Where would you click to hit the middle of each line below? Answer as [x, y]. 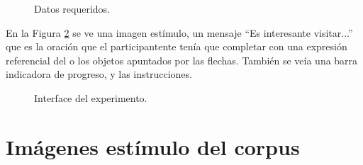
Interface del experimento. [91, 97]
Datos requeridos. [72, 8]
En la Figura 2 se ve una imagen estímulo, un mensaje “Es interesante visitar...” [179, 32]
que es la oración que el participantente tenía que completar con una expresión [177, 46]
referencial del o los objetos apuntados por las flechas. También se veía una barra [182, 60]
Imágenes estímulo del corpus [153, 146]
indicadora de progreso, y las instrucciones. [99, 74]
